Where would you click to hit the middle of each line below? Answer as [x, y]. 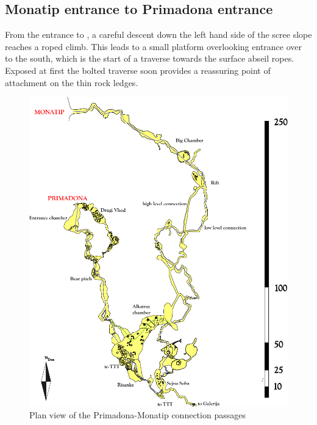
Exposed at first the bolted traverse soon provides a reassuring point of [138, 70]
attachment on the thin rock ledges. [72, 82]
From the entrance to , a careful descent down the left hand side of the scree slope [158, 35]
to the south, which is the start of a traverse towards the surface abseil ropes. [150, 58]
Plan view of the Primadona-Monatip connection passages [137, 415]
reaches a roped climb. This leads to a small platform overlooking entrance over [154, 46]
